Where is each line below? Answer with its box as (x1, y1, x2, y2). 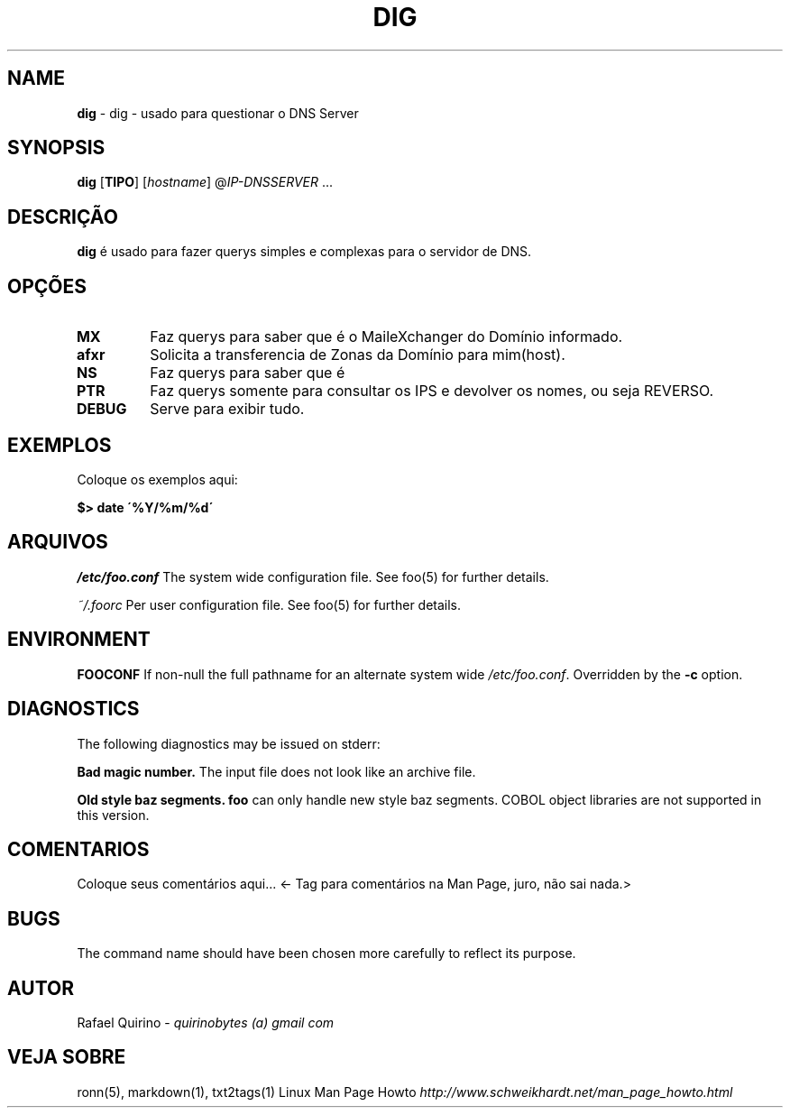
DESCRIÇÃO (7, 205, 118, 228)
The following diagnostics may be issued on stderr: (77, 735, 381, 751)
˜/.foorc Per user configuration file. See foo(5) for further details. (77, 596, 462, 613)
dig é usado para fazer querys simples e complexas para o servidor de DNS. (77, 244, 532, 260)
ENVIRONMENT (7, 628, 151, 651)
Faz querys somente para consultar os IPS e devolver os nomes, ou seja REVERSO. (150, 382, 714, 401)
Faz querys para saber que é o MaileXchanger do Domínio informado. (150, 327, 623, 346)
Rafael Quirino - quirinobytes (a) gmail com (77, 1015, 335, 1031)
